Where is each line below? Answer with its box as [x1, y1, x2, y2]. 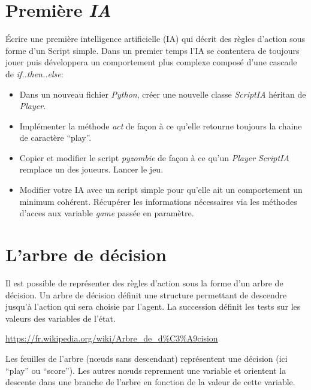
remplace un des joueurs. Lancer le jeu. [19, 163, 164, 176]
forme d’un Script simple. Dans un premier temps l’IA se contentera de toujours [5, 44, 300, 56]
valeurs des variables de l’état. [5, 312, 116, 324]
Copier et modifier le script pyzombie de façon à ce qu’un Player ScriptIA [19, 151, 289, 164]
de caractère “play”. [19, 131, 92, 144]
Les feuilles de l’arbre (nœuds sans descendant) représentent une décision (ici [5, 352, 288, 364]
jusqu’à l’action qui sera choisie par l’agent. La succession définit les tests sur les [5, 300, 301, 313]
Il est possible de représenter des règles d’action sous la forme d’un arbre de [5, 276, 283, 289]
